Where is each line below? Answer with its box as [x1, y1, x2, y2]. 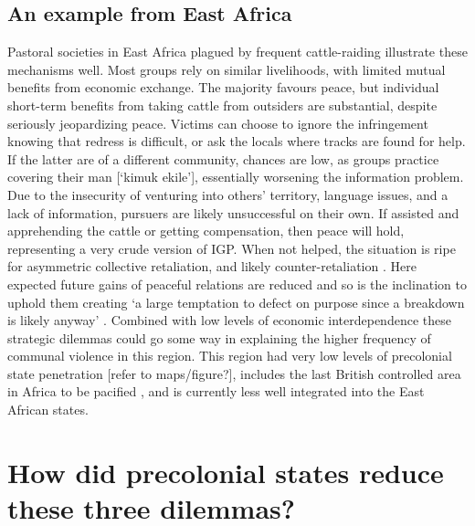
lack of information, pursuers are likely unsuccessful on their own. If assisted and [7, 203, 459, 222]
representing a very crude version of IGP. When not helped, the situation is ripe [7, 238, 456, 258]
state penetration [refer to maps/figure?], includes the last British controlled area [7, 363, 461, 383]
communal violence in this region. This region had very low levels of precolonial [7, 346, 452, 365]
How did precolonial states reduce [7, 453, 444, 490]
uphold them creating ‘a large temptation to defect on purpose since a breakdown [7, 292, 465, 311]
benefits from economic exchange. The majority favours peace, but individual [7, 78, 439, 97]
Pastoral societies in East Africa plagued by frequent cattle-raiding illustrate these [7, 42, 468, 61]
